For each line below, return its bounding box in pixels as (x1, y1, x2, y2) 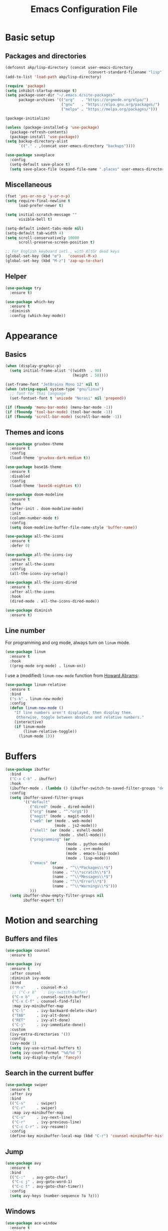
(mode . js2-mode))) (54, 823, 97, 828)
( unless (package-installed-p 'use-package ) (5, 125, 99, 130)
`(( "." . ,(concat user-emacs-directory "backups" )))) (18, 144, 135, 149)
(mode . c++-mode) (65, 846, 104, 851)
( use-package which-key (5, 299, 55, 304)
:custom (9, 1027, 26, 1032)
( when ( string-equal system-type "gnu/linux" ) (5, 387, 104, 392)
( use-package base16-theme (5, 464, 61, 470)
